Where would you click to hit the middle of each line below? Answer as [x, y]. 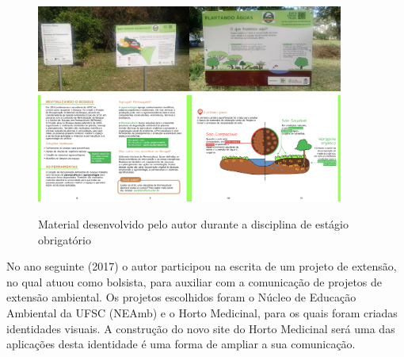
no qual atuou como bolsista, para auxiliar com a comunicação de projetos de [194, 281]
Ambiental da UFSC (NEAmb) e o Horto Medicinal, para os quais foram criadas [202, 312]
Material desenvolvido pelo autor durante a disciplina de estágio [193, 224]
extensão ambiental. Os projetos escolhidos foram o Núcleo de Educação [181, 297]
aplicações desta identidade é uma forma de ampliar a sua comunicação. [181, 344]
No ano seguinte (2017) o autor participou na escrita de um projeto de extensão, [202, 266]
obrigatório [65, 239]
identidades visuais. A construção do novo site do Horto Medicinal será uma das [201, 328]
